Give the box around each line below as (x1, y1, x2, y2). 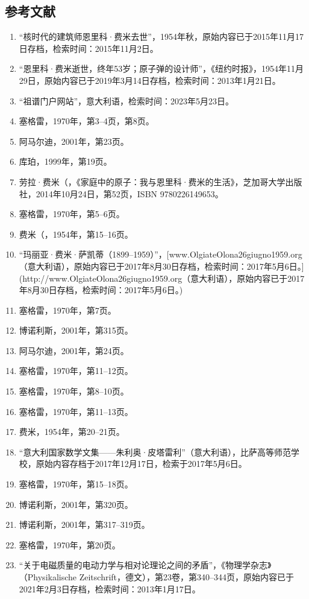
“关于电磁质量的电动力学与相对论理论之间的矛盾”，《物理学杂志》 (19, 559, 272, 571)
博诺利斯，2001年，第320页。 (19, 498, 133, 510)
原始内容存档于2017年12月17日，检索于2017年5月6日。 (36, 457, 247, 470)
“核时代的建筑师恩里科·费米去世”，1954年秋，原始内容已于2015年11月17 (19, 30, 304, 43)
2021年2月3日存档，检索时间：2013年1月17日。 (19, 582, 201, 595)
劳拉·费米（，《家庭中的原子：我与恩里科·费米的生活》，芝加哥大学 (19, 175, 286, 188)
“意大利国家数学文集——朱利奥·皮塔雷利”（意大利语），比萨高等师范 (19, 445, 291, 458)
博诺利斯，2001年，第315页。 (19, 324, 133, 337)
